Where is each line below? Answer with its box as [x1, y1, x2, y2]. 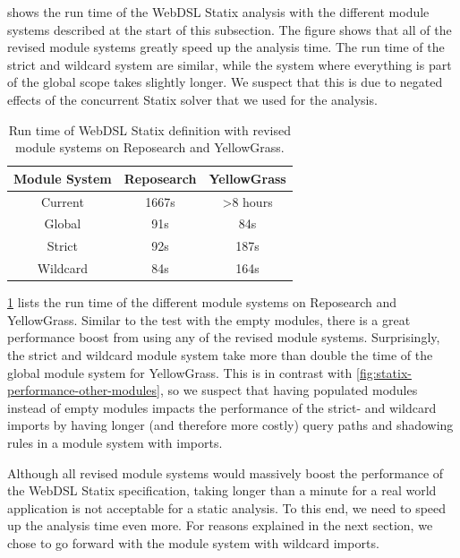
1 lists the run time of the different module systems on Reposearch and [7, 293, 397, 312]
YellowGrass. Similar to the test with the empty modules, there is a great [7, 310, 411, 329]
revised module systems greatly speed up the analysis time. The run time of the [7, 38, 445, 56]
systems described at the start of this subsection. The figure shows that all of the [7, 20, 452, 39]
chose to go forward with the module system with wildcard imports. [7, 533, 379, 552]
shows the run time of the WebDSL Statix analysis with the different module [7, 3, 430, 21]
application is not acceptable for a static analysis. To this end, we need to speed [7, 498, 447, 517]
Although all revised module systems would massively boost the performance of [7, 463, 444, 482]
